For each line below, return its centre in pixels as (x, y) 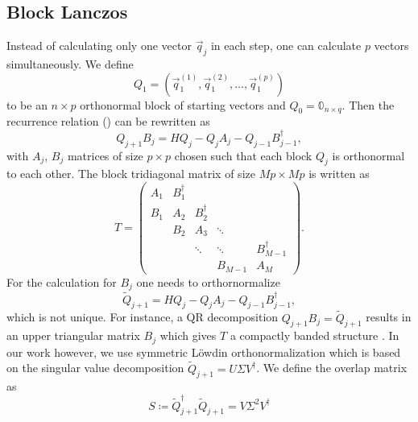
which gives (188, 335)
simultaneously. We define (70, 64)
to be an (27, 104)
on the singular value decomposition (95, 368)
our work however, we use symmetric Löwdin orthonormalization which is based (204, 352)
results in (389, 317)
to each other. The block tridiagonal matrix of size (131, 174)
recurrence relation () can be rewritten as (108, 121)
